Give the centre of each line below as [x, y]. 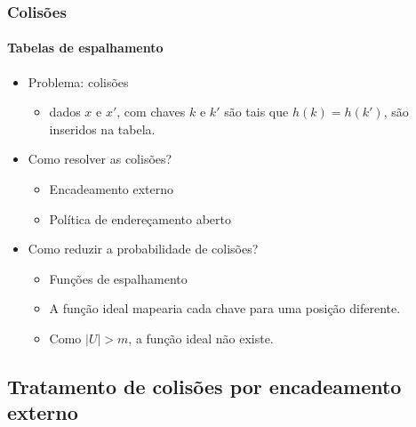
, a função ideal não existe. [201, 338]
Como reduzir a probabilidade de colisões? [143, 249]
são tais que [256, 112]
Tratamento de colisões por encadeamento [204, 386]
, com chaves [151, 112]
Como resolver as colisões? [100, 159]
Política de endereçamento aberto [140, 218]
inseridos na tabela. [102, 129]
